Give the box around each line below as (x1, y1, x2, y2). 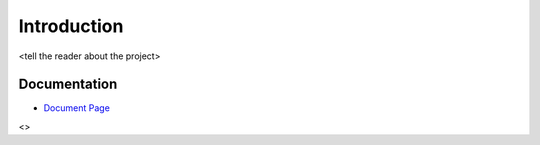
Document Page (43, 102, 110, 114)
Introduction (18, 15, 124, 37)
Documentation (18, 76, 118, 93)
